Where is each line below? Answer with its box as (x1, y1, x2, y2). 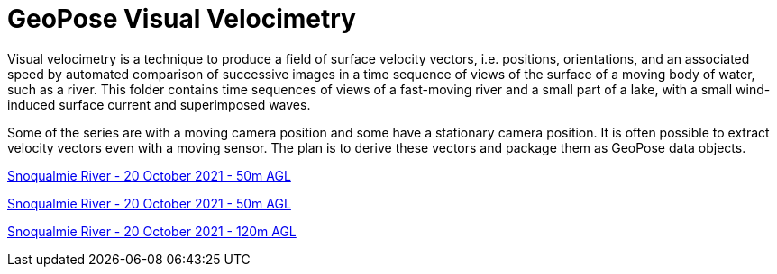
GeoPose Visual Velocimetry (7, 4, 356, 34)
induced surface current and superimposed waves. (7, 96, 311, 112)
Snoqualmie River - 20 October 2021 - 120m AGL (7, 223, 297, 239)
